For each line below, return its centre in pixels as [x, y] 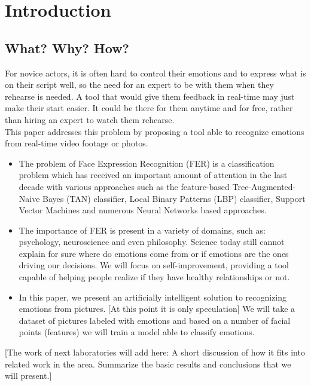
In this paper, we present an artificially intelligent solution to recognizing [153, 297]
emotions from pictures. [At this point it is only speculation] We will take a [157, 309]
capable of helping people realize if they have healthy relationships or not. [154, 277]
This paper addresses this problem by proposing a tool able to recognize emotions [155, 131]
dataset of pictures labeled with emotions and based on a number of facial [155, 320]
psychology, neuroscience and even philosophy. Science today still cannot [152, 242]
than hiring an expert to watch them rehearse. [90, 119]
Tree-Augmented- [264, 186]
